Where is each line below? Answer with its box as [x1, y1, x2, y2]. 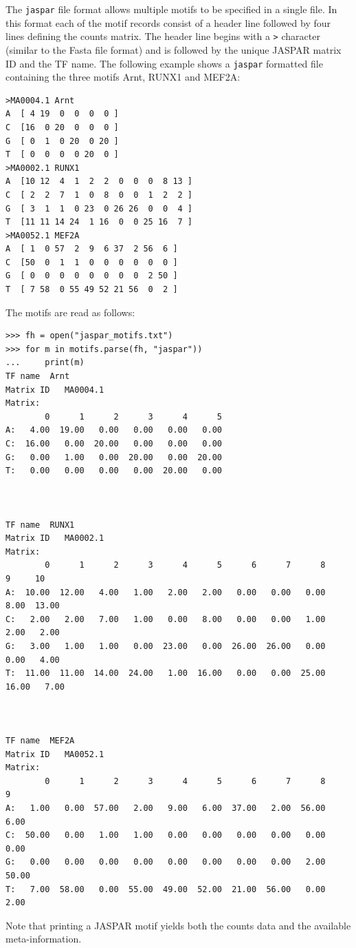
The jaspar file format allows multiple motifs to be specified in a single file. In [5, 2, 337, 16]
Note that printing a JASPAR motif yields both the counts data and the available [5, 918, 351, 932]
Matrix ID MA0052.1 [5, 749, 104, 759]
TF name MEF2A [5, 736, 75, 746]
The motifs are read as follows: [5, 305, 135, 319]
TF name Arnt [5, 371, 70, 382]
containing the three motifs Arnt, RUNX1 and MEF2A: [5, 70, 241, 84]
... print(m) [5, 358, 85, 368]
